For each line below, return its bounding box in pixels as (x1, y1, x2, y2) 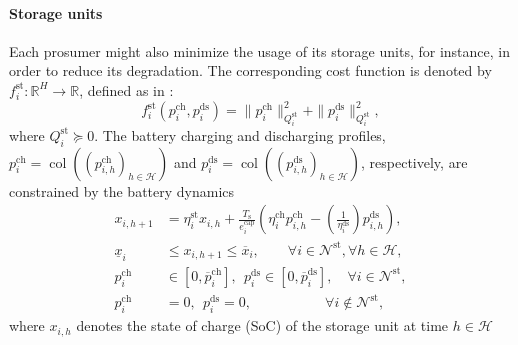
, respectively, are (361, 151, 468, 172)
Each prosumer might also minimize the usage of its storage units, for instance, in (9, 40, 510, 61)
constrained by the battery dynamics (9, 180, 235, 201)
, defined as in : (79, 79, 174, 100)
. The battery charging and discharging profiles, (94, 124, 386, 145)
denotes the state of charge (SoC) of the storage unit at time (76, 315, 449, 336)
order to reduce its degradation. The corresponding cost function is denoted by (9, 60, 492, 81)
